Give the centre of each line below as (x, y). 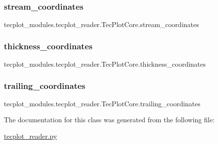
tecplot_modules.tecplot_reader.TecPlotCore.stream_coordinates (101, 24)
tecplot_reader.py (31, 136)
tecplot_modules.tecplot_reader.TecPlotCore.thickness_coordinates (105, 64)
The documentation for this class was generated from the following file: (109, 120)
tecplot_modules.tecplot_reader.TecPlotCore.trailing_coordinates (102, 103)
